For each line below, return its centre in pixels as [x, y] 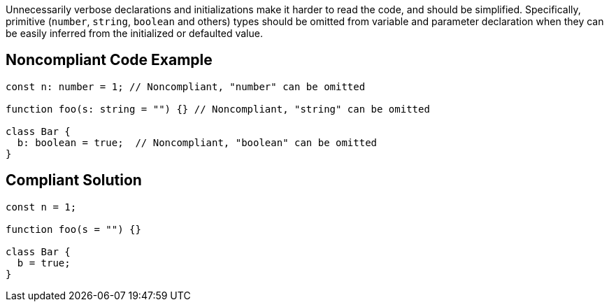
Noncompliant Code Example [109, 60]
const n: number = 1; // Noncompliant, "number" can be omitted [186, 86]
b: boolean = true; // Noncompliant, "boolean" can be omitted [197, 142]
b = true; [44, 263]
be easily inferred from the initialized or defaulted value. [134, 33]
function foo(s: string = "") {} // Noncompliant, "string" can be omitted [218, 109]
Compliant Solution [74, 180]
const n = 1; [41, 207]
